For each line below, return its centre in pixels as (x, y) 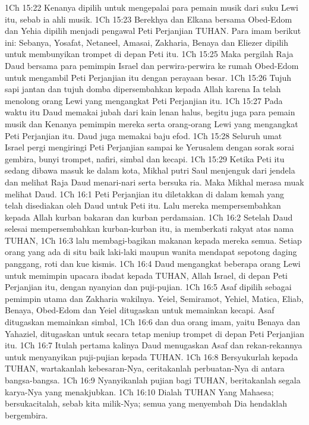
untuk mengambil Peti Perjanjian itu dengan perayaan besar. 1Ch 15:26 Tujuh (148, 77)
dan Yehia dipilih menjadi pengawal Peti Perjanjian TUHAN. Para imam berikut (153, 31)
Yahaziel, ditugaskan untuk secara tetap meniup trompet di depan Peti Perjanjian (154, 333)
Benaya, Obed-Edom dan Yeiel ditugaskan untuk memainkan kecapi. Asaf (140, 310)
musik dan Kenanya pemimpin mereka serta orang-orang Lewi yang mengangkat (152, 123)
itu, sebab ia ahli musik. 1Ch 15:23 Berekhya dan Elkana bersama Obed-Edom (149, 19)
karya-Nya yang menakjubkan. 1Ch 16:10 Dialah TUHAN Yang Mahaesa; (139, 391)
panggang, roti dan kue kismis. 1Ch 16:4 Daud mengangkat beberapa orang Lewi (153, 264)
